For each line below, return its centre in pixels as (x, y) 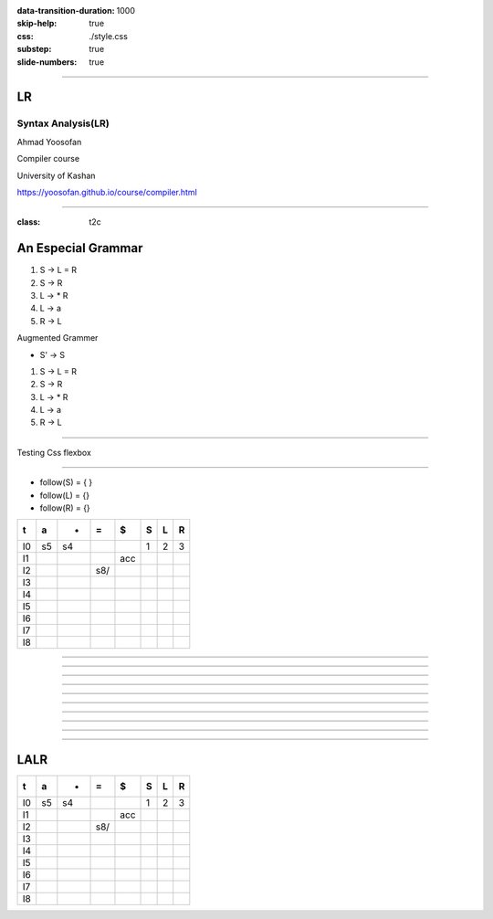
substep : (34, 49)
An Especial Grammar (80, 248)
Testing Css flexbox (54, 452)
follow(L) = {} (65, 495)
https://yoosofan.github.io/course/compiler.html (107, 192)
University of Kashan (56, 175)
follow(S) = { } (66, 482)
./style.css (108, 36)
